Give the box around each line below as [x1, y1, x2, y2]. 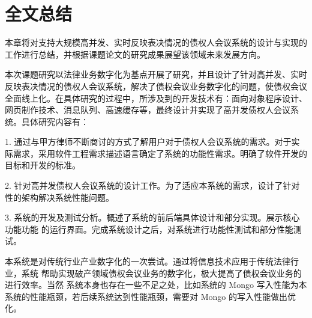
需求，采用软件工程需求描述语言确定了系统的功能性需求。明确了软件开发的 [13, 147, 307, 159]
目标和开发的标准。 [5, 159, 80, 171]
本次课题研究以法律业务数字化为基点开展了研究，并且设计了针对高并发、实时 [5, 68, 307, 81]
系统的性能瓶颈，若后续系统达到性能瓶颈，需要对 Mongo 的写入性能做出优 [5, 290, 296, 302]
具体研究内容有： [21, 115, 89, 127]
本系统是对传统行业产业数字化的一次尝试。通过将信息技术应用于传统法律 [5, 255, 290, 268]
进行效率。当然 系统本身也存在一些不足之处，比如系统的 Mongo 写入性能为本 [5, 278, 307, 291]
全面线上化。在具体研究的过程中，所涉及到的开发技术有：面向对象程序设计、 [5, 91, 307, 104]
